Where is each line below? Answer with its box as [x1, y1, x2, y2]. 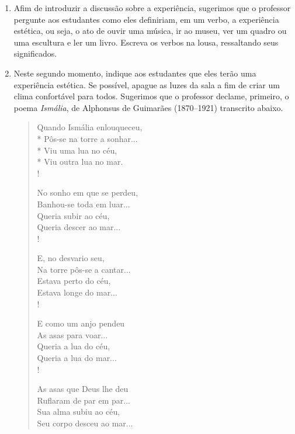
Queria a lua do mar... [37, 352, 117, 364]
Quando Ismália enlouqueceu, [37, 121, 143, 133]
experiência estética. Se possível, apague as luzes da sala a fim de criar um [13, 78, 280, 91]
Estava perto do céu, [37, 275, 111, 287]
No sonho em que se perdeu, [37, 186, 138, 199]
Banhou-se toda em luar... [37, 197, 130, 210]
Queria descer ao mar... [37, 221, 121, 233]
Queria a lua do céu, [37, 340, 110, 352]
